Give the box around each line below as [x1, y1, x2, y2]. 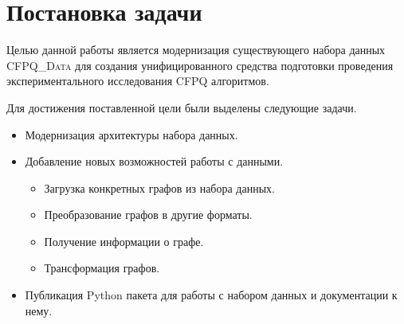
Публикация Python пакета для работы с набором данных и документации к [25, 287, 398, 303]
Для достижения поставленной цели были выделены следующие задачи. [6, 99, 357, 115]
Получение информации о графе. [44, 232, 204, 249]
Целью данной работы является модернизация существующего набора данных [6, 41, 386, 58]
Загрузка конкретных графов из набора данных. [44, 179, 275, 196]
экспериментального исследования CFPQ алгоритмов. [6, 72, 269, 89]
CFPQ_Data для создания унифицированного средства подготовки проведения [6, 57, 394, 73]
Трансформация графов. [44, 260, 160, 276]
